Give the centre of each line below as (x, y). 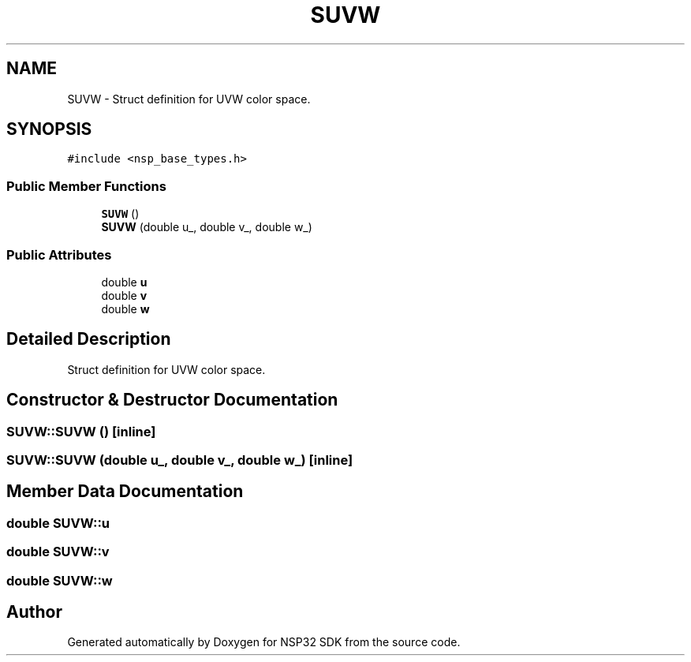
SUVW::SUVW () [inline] (81, 431)
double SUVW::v (58, 552)
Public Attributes (59, 254)
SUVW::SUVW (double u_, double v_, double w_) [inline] (180, 460)
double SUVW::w (60, 580)
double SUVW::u (58, 523)
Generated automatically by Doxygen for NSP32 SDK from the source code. (264, 642)
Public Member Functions (86, 186)
